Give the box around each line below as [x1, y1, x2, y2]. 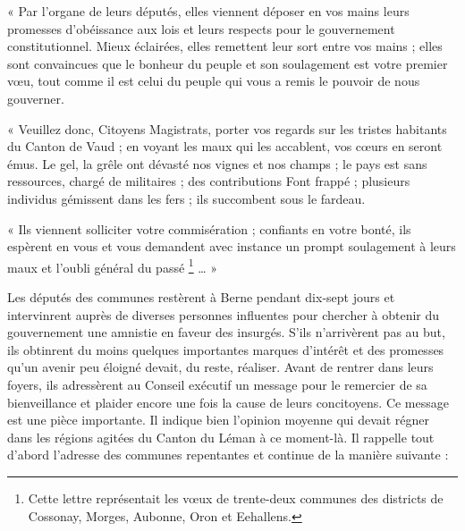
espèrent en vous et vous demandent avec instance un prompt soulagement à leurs [7, 237, 456, 256]
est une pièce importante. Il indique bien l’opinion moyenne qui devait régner [7, 410, 429, 429]
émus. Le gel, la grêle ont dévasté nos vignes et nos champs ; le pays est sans [7, 154, 427, 173]
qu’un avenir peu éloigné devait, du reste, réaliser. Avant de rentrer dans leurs [7, 358, 434, 376]
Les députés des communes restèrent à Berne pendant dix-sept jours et [7, 287, 395, 306]
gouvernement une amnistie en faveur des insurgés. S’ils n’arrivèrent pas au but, [7, 323, 445, 341]
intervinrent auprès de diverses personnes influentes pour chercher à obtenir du [7, 305, 440, 324]
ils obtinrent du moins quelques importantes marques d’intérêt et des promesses [7, 340, 444, 358]
